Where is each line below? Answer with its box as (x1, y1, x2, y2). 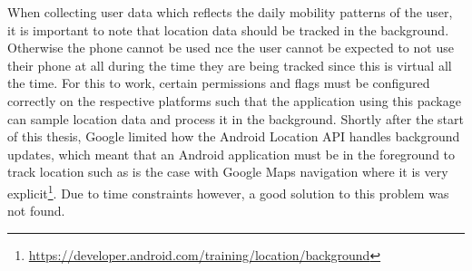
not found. (7, 201, 65, 220)
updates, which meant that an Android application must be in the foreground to (7, 144, 456, 163)
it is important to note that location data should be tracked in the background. (7, 20, 449, 39)
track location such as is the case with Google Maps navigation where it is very (7, 162, 448, 181)
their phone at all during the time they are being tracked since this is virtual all (7, 55, 452, 74)
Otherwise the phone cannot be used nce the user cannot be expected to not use (7, 38, 454, 57)
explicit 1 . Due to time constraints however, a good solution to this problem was (7, 180, 449, 202)
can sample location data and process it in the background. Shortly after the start (7, 109, 464, 128)
